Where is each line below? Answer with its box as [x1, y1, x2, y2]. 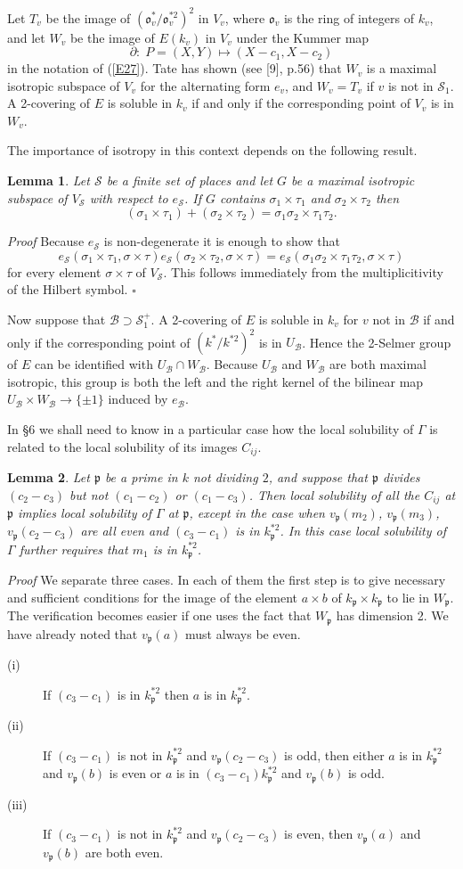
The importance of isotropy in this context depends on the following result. [7, 141, 418, 160]
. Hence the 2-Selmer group [302, 332, 451, 351]
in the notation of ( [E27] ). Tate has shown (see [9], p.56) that [7, 59, 342, 78]
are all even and [80, 521, 169, 540]
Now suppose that [7, 310, 106, 329]
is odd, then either [284, 745, 385, 764]
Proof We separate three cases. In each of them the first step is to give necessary [7, 570, 446, 589]
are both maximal [329, 355, 426, 373]
